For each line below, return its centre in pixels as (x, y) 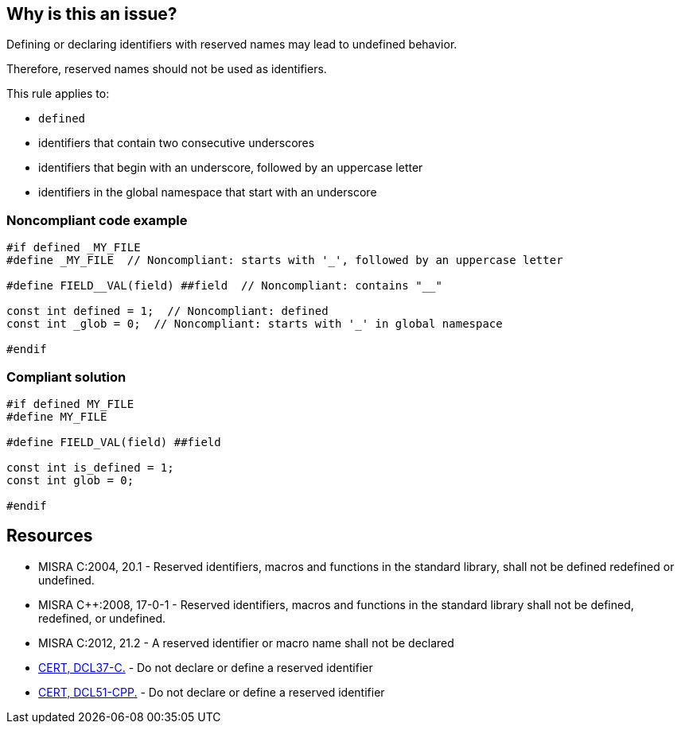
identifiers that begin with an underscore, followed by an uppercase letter (231, 168)
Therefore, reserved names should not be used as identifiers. (167, 69)
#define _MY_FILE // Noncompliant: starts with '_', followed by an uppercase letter (285, 260)
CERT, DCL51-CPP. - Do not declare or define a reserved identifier (212, 692)
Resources (50, 536)
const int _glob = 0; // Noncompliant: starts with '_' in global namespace (255, 324)
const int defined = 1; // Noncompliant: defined (167, 311)
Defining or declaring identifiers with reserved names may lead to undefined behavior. (232, 45)
